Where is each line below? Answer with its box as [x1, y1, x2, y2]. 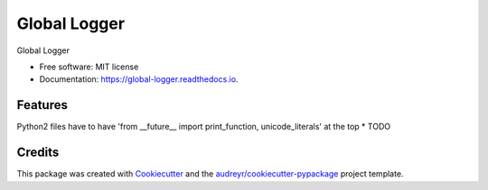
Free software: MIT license [39, 61, 139, 72]
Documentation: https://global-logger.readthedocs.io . [39, 74, 239, 85]
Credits [16, 145, 60, 160]
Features [16, 97, 68, 113]
